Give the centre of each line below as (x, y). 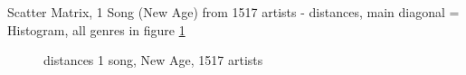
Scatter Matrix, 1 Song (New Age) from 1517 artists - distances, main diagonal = (233, 12)
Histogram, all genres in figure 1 (96, 29)
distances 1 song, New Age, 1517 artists (153, 60)
